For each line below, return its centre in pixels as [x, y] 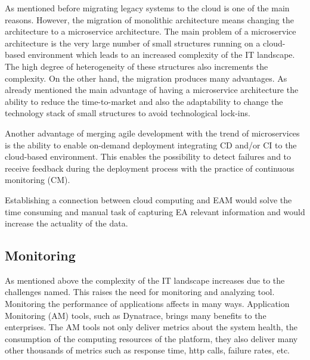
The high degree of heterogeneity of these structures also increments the [137, 66]
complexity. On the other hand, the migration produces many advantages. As [146, 78]
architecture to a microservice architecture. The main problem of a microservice [151, 31]
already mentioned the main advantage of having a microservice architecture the [152, 90]
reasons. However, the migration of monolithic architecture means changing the [149, 19]
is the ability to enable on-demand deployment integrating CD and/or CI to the [151, 145]
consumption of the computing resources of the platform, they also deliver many [151, 338]
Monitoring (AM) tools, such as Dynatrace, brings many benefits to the [136, 315]
